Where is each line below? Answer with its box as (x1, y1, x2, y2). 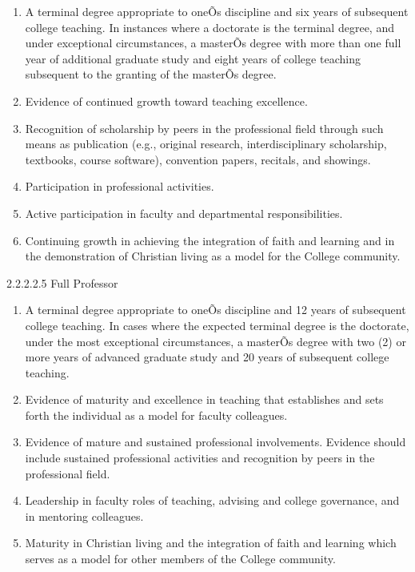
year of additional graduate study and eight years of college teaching (25, 50, 361, 66)
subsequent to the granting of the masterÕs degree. (25, 66, 277, 83)
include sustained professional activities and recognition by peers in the (25, 449, 375, 466)
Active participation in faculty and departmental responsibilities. (25, 204, 343, 221)
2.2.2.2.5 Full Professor (6, 274, 118, 291)
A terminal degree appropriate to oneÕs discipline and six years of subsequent (25, 3, 409, 19)
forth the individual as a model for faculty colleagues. (25, 406, 288, 423)
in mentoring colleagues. (25, 507, 144, 524)
